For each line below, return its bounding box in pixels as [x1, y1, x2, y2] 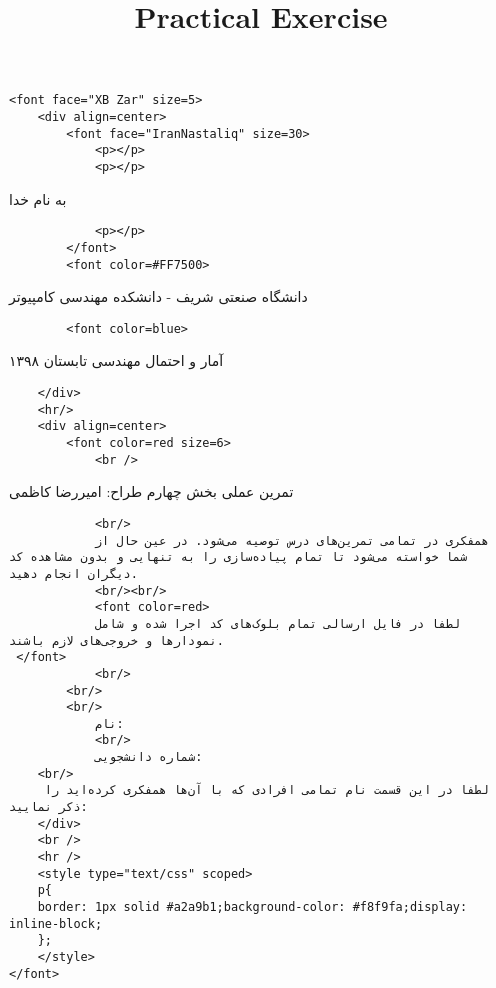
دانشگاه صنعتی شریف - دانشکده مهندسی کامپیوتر [9, 286, 308, 307]
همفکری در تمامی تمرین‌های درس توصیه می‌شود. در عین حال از [94, 533, 489, 548]
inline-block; [9, 916, 103, 931]
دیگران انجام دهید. [9, 566, 138, 581]
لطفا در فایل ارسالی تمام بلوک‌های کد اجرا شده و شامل [94, 616, 461, 631]
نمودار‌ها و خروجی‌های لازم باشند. [9, 633, 224, 648]
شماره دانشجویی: [94, 750, 203, 765]
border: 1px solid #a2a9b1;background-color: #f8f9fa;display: [37, 900, 468, 915]
